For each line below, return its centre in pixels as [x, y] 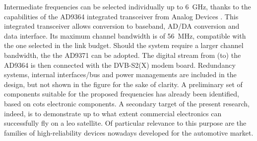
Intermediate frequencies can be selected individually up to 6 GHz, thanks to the [128, 6]
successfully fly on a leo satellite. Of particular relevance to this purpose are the [125, 123]
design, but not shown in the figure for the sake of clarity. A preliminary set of [123, 84]
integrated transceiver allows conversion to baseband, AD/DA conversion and [122, 26]
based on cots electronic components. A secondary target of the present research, [127, 103]
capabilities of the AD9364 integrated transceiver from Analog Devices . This [121, 16]
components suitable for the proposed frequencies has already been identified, [122, 94]
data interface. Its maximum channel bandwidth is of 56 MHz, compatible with [125, 35]
